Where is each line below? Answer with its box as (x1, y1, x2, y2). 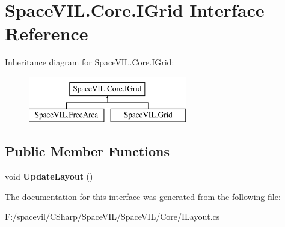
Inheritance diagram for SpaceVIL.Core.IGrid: (5, 56, 174, 68)
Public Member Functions (5, 142, 170, 160)
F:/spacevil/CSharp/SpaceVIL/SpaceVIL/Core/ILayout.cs (5, 210, 220, 223)
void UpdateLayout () (5, 170, 93, 183)
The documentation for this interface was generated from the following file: (5, 190, 281, 202)
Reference (5, 21, 88, 46)
